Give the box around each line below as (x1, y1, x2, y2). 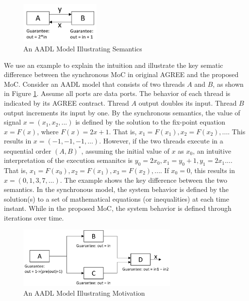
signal (4, 117, 21, 127)
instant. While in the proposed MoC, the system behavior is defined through (4, 203, 232, 213)
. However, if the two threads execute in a (99, 136, 223, 146)
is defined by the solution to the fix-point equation (75, 117, 226, 127)
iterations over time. (4, 212, 64, 222)
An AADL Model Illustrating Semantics (23, 44, 142, 54)
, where (37, 126, 59, 136)
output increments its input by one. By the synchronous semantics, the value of (4, 107, 240, 117)
